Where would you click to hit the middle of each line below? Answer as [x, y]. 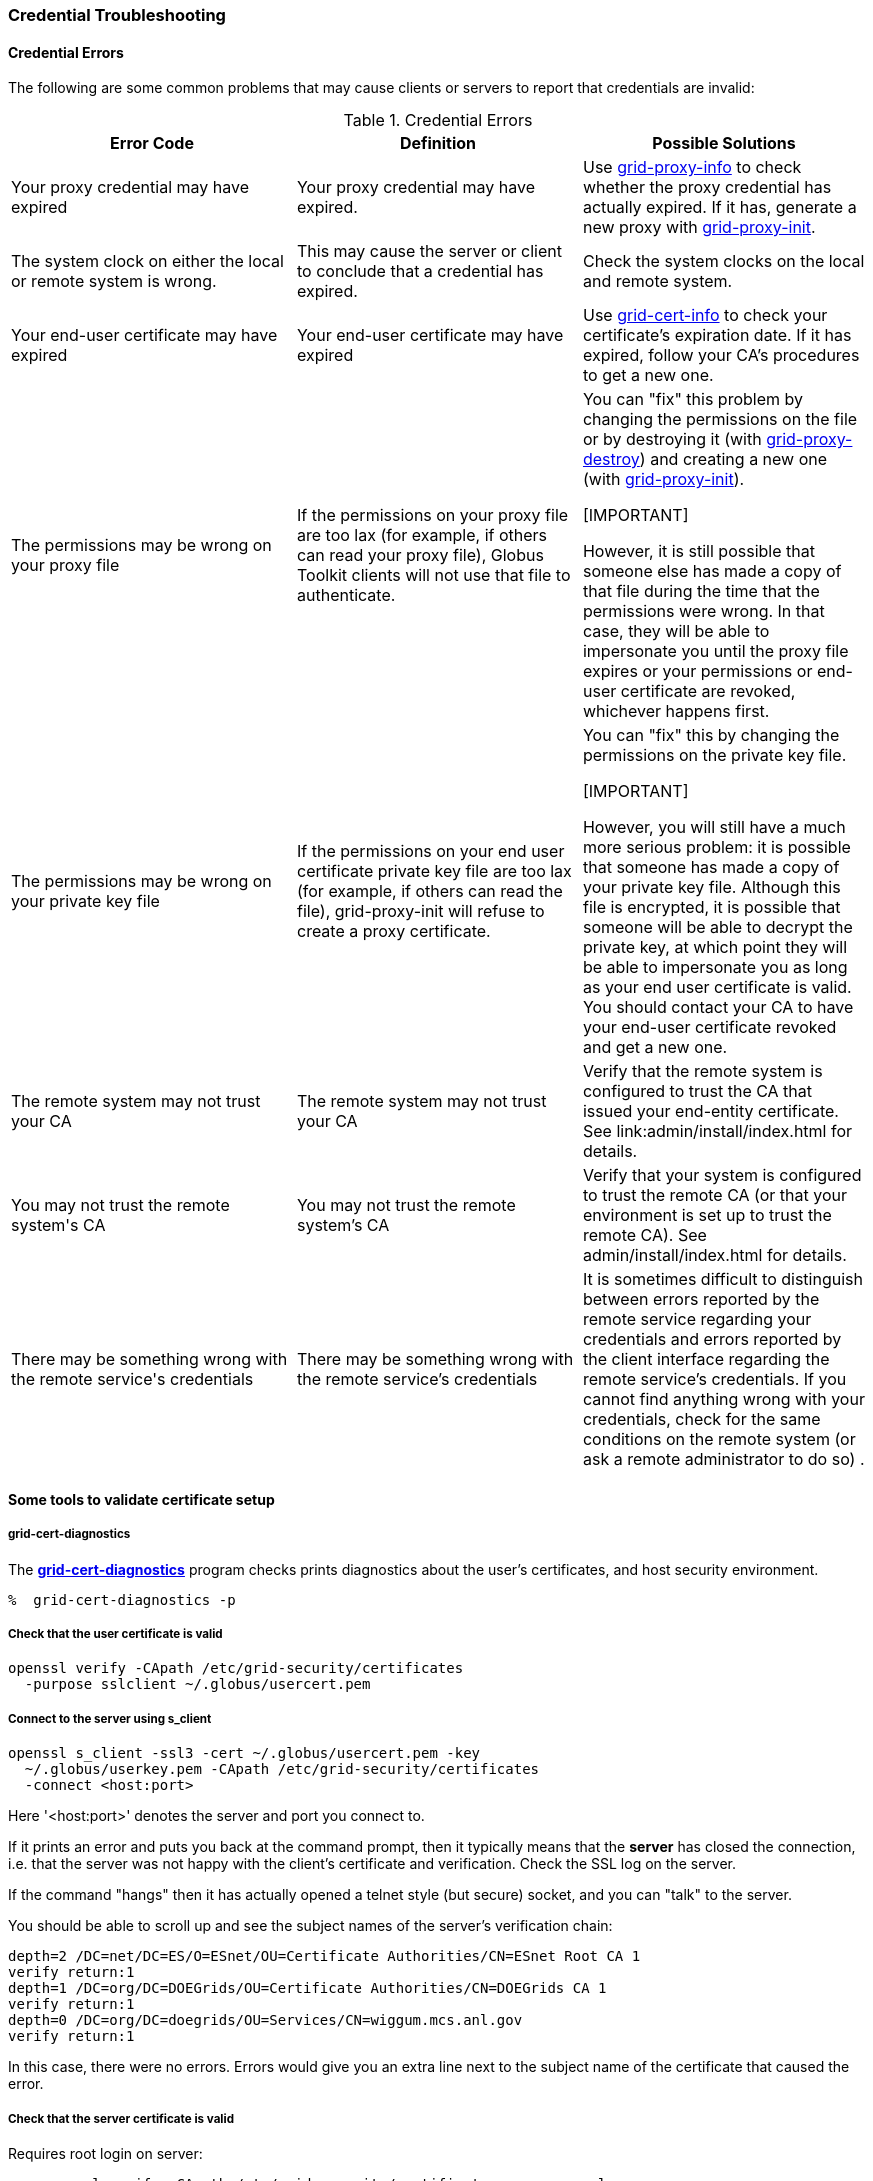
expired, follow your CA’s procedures [721, 355]
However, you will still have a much [714, 827]
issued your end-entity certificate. [710, 1111]
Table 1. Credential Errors [438, 120]
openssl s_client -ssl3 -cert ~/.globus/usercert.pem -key [244, 1753]
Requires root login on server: [105, 2153]
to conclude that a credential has [420, 271]
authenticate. [346, 595]
